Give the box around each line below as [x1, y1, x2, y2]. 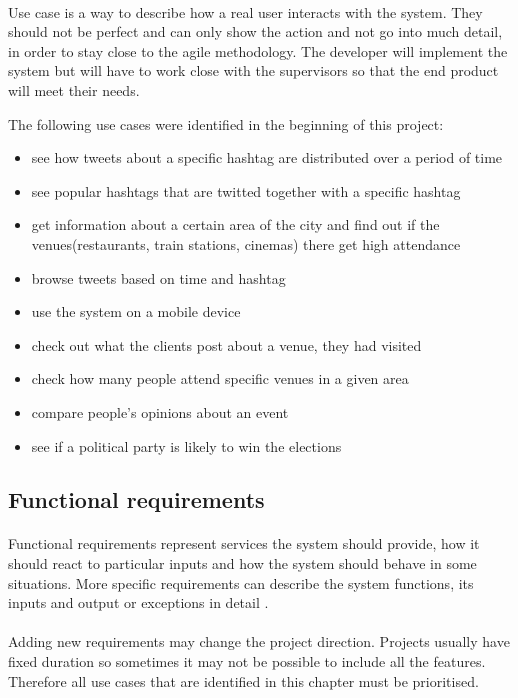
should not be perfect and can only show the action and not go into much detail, [8, 21, 503, 42]
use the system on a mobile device [31, 301, 241, 322]
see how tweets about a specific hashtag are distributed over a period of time [31, 147, 503, 168]
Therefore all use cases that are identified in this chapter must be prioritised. [8, 670, 479, 691]
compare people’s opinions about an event [31, 401, 289, 422]
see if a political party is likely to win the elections [31, 435, 342, 456]
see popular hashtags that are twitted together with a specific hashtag [31, 180, 461, 201]
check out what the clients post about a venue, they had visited [31, 334, 422, 355]
